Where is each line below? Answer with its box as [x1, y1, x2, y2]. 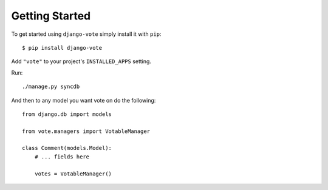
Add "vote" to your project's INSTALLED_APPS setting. [11, 58, 152, 65]
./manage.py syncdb [22, 83, 80, 90]
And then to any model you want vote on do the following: [11, 97, 156, 104]
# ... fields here [34, 153, 90, 160]
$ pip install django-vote [22, 44, 103, 51]
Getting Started [11, 9, 91, 22]
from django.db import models [22, 110, 112, 118]
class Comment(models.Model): [22, 144, 112, 152]
